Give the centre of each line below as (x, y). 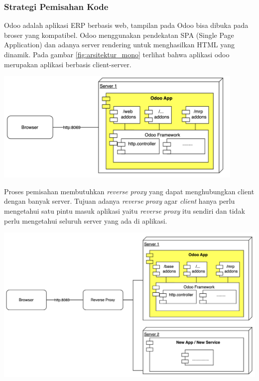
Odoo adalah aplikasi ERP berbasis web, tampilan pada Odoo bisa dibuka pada (126, 25)
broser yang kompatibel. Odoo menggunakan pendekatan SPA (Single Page (119, 35)
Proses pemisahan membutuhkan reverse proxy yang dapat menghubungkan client (129, 191)
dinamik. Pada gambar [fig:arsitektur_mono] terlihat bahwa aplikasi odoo (117, 54)
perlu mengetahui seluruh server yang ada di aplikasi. (86, 220)
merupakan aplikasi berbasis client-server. (68, 64)
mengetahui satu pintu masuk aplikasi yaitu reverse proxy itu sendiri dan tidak (125, 210)
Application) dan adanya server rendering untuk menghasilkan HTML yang (119, 45)
